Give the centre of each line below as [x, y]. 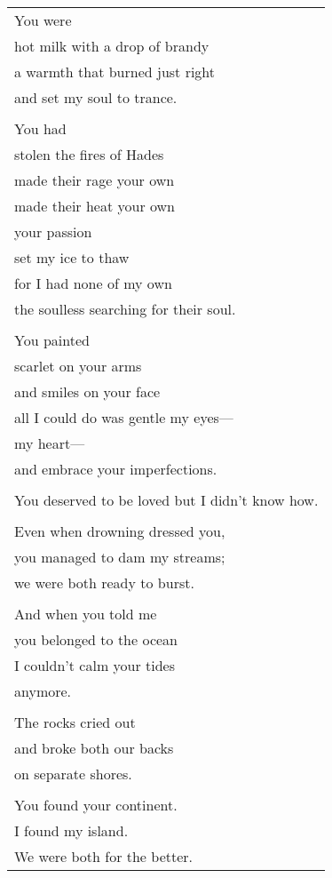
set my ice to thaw [72, 257]
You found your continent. [96, 805]
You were [43, 20]
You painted [52, 340]
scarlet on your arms [78, 366]
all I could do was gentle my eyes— [124, 417]
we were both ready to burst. [104, 583]
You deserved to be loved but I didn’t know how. [166, 500]
